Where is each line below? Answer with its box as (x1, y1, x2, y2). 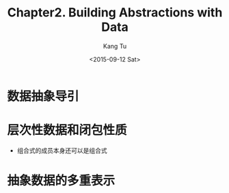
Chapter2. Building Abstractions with (7, 5, 223, 21)
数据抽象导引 (7, 88, 80, 104)
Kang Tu (103, 42, 127, 50)
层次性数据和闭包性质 (7, 123, 128, 138)
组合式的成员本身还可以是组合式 (16, 146, 107, 155)
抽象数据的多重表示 (7, 173, 116, 189)
